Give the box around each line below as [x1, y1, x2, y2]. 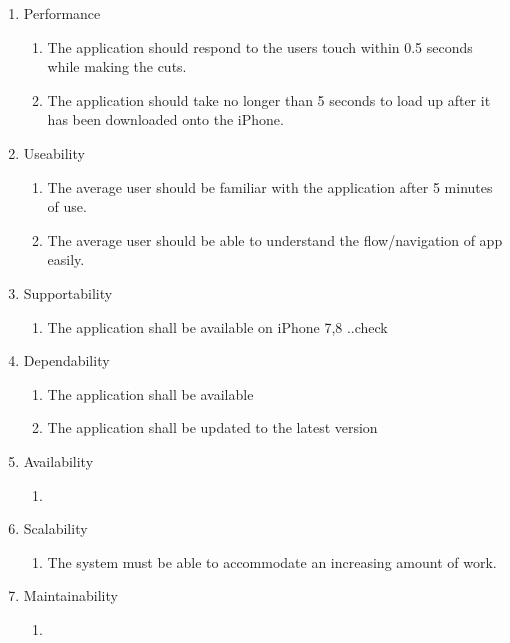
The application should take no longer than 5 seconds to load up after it [47, 89, 491, 110]
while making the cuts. [47, 56, 187, 77]
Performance [23, 3, 101, 23]
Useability [23, 142, 85, 163]
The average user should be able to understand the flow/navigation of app [47, 229, 503, 250]
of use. [47, 196, 87, 217]
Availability [23, 450, 94, 471]
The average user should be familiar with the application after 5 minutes [47, 176, 493, 197]
